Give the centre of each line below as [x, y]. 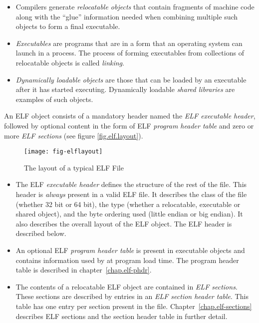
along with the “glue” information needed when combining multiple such [127, 16]
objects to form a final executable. [68, 26]
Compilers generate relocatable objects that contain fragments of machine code [135, 6]
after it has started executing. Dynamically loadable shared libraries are [125, 89]
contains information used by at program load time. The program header [127, 260]
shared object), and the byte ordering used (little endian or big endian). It [129, 214]
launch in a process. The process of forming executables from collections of [130, 53]
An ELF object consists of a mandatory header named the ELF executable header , [130, 116]
